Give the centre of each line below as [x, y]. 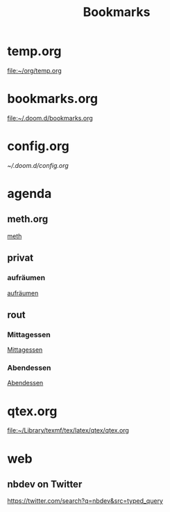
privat [20, 258]
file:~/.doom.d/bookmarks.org [50, 118]
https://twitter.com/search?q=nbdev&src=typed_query [85, 501]
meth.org [28, 219]
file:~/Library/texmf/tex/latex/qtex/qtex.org [68, 430]
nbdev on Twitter [45, 484]
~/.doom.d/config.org [38, 165]
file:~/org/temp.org [35, 70]
